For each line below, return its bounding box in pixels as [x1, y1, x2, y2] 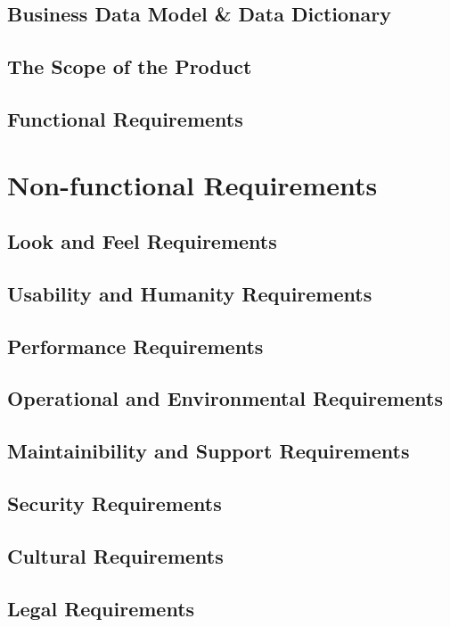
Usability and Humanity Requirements [7, 279, 372, 307]
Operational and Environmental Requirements [7, 384, 443, 412]
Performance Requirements [7, 332, 264, 359]
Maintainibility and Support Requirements [7, 437, 410, 465]
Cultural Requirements [7, 541, 224, 569]
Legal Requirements [7, 594, 195, 622]
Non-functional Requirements [7, 166, 378, 202]
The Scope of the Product [7, 53, 252, 80]
